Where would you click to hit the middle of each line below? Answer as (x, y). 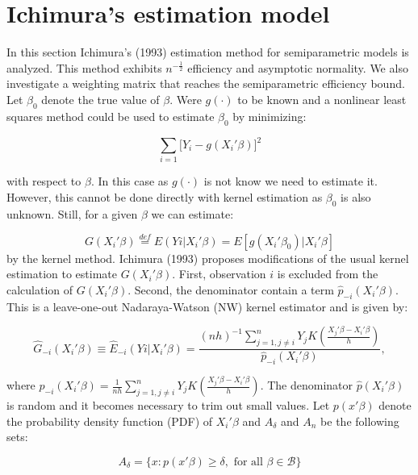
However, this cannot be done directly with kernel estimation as (165, 196)
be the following (360, 421)
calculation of (40, 289)
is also (356, 196)
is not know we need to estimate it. (291, 181)
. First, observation (219, 274)
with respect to (44, 181)
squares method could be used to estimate (111, 116)
